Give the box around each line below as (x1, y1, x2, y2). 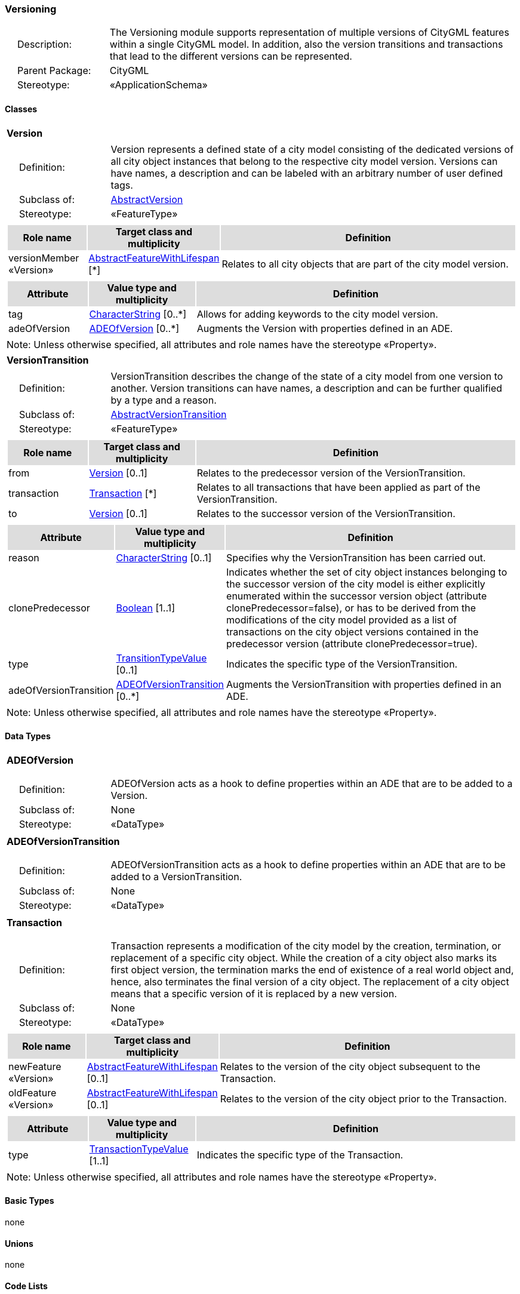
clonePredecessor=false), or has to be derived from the (226, 601, 476, 614)
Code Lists (5, 1280, 48, 1291)
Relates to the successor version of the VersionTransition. (196, 507, 456, 520)
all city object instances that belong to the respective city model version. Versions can (110, 155, 498, 167)
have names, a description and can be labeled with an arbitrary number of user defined (110, 167, 503, 179)
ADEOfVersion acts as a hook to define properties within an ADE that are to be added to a (110, 777, 513, 789)
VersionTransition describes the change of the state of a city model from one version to (110, 370, 503, 382)
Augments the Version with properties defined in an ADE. (196, 322, 453, 334)
